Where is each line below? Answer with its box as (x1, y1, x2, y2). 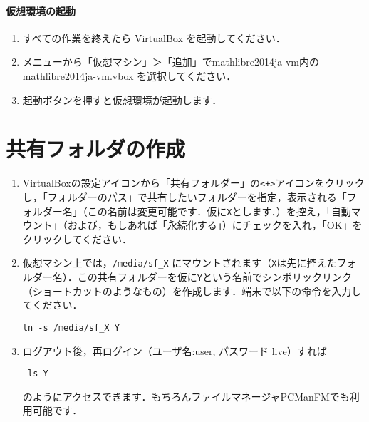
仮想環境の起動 (6, 3, 76, 18)
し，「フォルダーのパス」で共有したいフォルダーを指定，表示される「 (22, 189, 347, 204)
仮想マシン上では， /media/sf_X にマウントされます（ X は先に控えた (22, 255, 337, 270)
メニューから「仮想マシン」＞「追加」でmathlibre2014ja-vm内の (22, 54, 319, 69)
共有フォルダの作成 (6, 134, 186, 163)
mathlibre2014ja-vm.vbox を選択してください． (22, 68, 237, 83)
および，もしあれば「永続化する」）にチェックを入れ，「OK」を (67, 217, 363, 232)
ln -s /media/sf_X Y (22, 322, 120, 333)
